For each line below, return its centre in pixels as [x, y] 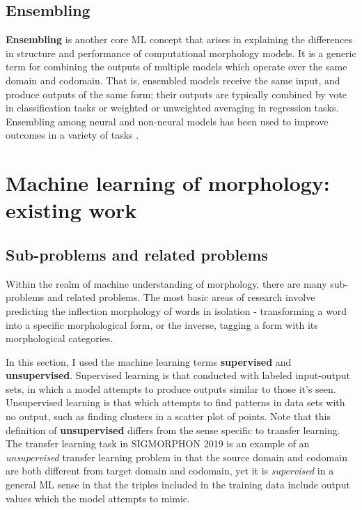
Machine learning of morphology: [168, 183]
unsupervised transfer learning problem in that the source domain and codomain [176, 457]
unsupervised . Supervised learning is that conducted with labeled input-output [178, 375]
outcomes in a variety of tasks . [72, 135]
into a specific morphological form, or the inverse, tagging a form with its [162, 324]
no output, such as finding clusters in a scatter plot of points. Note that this [168, 416]
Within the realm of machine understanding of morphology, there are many [166, 283]
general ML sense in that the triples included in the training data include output [178, 485]
